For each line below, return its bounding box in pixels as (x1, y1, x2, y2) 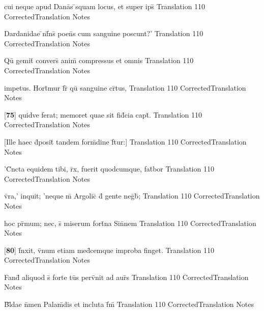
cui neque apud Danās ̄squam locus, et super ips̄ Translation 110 (4, 1, 206, 11)
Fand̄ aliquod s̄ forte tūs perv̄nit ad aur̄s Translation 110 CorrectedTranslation (4, 271, 249, 282)
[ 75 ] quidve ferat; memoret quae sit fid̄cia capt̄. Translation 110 (4, 109, 202, 120)
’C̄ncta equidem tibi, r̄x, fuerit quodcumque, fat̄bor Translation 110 (4, 163, 214, 174)
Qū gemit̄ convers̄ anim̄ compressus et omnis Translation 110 (4, 55, 194, 66)
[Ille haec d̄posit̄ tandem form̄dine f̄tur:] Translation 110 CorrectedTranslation (4, 136, 247, 147)
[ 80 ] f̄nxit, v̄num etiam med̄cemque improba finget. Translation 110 (4, 244, 214, 255)
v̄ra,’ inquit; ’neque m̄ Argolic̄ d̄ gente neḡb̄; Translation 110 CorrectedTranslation (4, 190, 260, 201)
